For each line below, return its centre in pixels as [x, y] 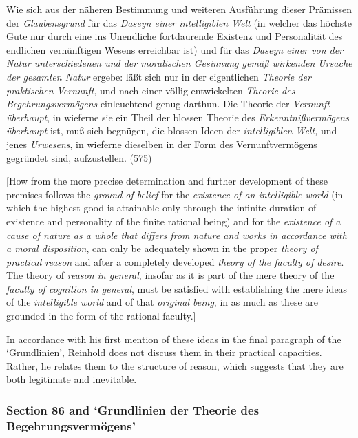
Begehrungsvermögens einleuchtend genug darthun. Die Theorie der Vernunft [168, 104]
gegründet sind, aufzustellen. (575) [79, 157]
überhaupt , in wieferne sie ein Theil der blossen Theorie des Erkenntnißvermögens [178, 117]
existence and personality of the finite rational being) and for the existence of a [173, 221]
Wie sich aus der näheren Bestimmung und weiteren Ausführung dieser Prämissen [179, 9]
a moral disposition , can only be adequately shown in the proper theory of [162, 248]
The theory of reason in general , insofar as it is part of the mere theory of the [170, 275]
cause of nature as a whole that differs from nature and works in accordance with [177, 234]
